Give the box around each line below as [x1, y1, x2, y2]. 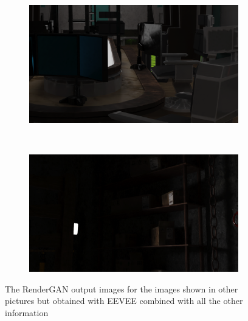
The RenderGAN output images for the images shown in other [5, 282, 238, 295]
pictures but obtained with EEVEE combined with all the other [5, 294, 243, 307]
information [5, 306, 49, 319]
